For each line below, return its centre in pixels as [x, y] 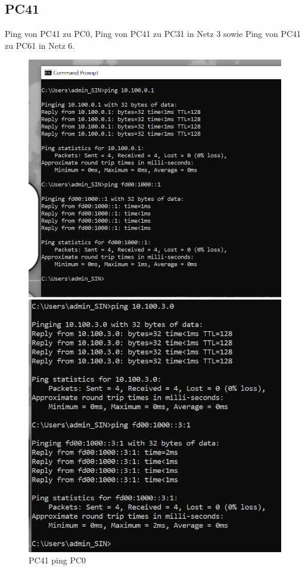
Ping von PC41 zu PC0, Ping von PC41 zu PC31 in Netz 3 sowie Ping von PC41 [153, 34]
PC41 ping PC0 [57, 560]
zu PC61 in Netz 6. [40, 45]
